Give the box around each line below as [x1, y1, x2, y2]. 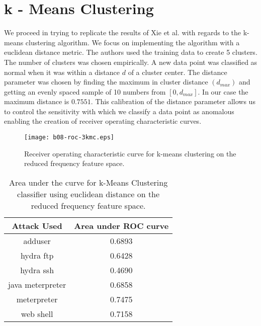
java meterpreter [8, 278, 66, 290]
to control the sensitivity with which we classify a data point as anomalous [4, 106, 234, 116]
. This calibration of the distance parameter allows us [91, 96, 255, 107]
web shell [21, 307, 53, 319]
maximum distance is [4, 96, 69, 107]
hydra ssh [20, 264, 54, 276]
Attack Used [12, 219, 62, 231]
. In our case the [198, 86, 248, 97]
